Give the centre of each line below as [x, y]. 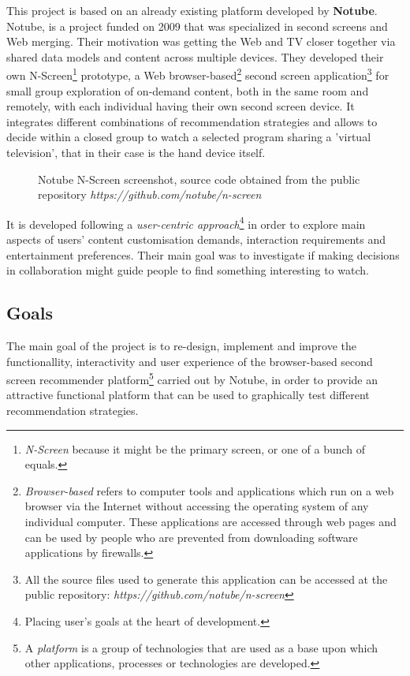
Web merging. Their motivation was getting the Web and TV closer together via [201, 41]
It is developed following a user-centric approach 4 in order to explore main [186, 222]
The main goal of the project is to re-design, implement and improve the [181, 346]
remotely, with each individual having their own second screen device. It [181, 106]
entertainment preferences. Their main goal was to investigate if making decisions [203, 254]
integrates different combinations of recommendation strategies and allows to [192, 121]
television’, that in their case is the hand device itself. [136, 152]
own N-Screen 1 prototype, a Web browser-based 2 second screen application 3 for [198, 74]
